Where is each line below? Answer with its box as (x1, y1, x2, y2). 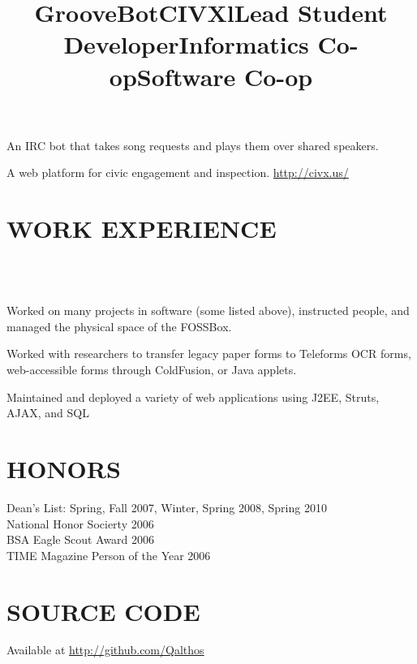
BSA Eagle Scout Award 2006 (6, 531, 155, 548)
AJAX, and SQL (6, 404, 89, 421)
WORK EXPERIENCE (6, 212, 277, 245)
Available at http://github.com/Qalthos (6, 641, 204, 658)
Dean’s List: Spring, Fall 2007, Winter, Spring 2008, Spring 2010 (6, 498, 327, 515)
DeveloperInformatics (63, 28, 309, 61)
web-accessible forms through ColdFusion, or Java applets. (6, 361, 297, 378)
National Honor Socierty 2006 (6, 515, 154, 532)
